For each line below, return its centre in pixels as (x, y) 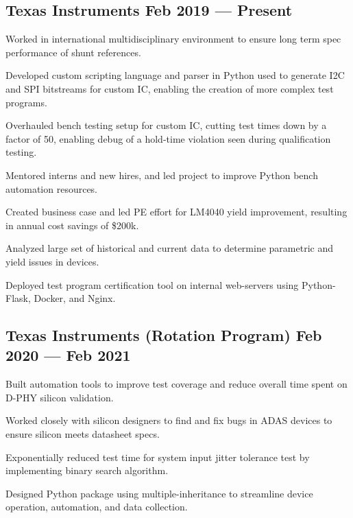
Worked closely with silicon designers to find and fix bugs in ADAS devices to (169, 420)
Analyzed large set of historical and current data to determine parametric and (169, 248)
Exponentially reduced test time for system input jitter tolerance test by (158, 457)
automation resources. (52, 188)
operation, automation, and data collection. (97, 507)
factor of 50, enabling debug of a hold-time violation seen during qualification (168, 138)
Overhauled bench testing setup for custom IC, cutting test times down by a (166, 125)
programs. (26, 102)
